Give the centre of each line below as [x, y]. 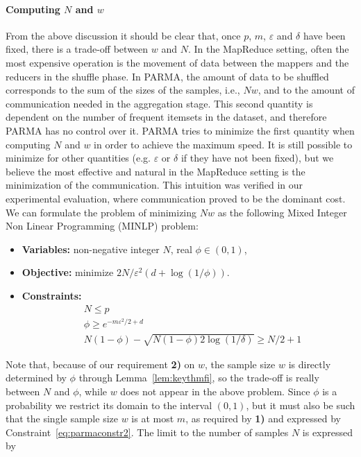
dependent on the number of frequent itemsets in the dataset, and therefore [166, 117]
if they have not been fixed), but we [257, 158]
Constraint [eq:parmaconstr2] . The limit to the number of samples [147, 432]
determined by [36, 378]
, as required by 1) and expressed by [263, 419]
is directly [310, 364]
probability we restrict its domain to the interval [109, 405]
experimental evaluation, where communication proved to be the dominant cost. [176, 198]
